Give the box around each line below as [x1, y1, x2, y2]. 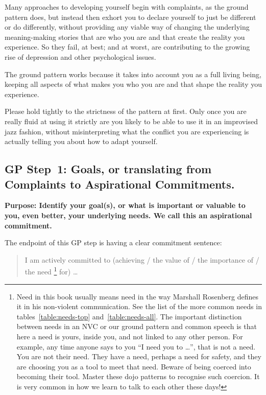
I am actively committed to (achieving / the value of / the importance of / [25, 254, 259, 265]
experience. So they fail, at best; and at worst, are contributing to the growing [5, 41, 250, 52]
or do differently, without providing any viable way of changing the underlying [5, 21, 250, 32]
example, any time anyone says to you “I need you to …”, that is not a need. [16, 341, 256, 352]
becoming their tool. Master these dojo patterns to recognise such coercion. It [16, 371, 260, 382]
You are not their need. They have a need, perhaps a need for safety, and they [16, 351, 261, 362]
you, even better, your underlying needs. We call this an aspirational [5, 210, 252, 220]
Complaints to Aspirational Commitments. [5, 176, 235, 192]
